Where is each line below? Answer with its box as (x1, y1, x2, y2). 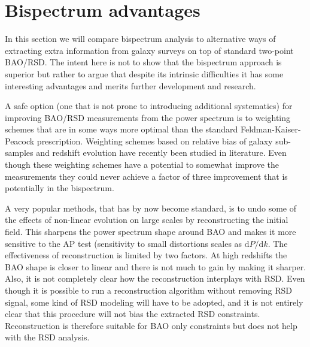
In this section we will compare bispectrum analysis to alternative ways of (5, 32, 276, 45)
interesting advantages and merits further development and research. (5, 79, 256, 92)
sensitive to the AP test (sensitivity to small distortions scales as (5, 237, 242, 249)
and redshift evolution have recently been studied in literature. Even (36, 146, 287, 159)
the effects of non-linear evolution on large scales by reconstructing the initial (5, 213, 288, 226)
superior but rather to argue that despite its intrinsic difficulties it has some (5, 67, 284, 80)
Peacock (5, 134, 35, 147)
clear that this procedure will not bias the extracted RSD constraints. (5, 307, 260, 320)
